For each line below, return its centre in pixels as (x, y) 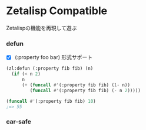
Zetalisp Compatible (57, 11)
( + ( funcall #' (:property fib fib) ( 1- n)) (76, 85)
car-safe (19, 122)
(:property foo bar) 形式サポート (54, 57)
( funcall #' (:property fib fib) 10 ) (51, 101)
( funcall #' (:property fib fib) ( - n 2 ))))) (85, 90)
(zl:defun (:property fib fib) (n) (50, 69)
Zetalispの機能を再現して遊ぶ (42, 28)
